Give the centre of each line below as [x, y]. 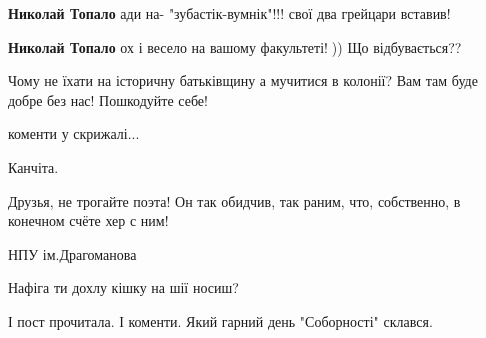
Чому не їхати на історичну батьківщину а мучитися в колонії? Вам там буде [243, 80]
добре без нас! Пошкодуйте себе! [108, 99]
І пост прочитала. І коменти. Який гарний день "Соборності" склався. [220, 320]
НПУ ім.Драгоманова [72, 253]
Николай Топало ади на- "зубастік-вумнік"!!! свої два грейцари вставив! [229, 13]
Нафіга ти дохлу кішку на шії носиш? [123, 287]
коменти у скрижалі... [74, 133]
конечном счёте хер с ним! [88, 220]
